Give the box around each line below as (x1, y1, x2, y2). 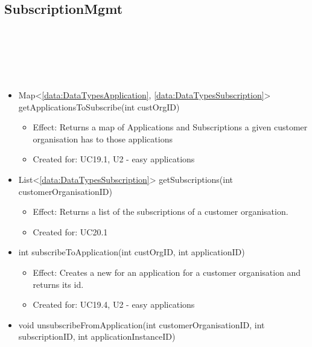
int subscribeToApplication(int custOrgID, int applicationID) (18, 246, 245, 258)
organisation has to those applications (33, 132, 173, 145)
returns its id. (33, 278, 84, 290)
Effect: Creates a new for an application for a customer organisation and (33, 266, 301, 278)
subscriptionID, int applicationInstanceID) (18, 330, 176, 343)
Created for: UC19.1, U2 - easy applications (33, 153, 195, 165)
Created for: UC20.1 (33, 225, 108, 238)
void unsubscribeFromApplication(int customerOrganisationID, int (18, 318, 265, 331)
